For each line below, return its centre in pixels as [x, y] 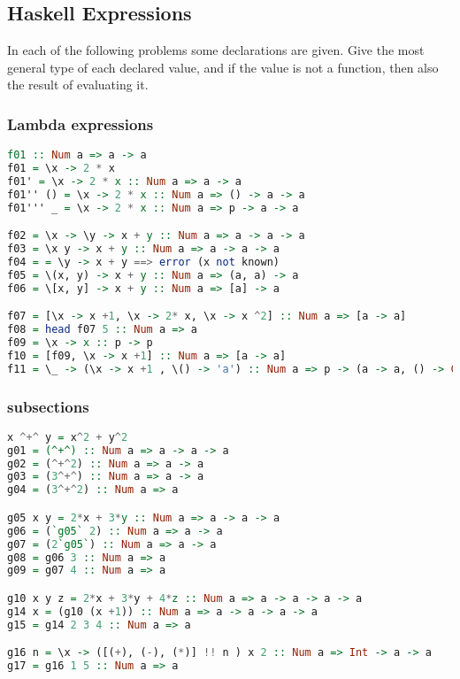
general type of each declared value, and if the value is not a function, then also [223, 67]
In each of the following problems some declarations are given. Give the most [216, 50]
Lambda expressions [80, 123]
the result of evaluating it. [78, 85]
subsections [48, 406]
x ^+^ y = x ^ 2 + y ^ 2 [68, 437]
